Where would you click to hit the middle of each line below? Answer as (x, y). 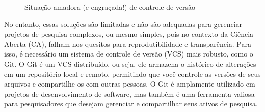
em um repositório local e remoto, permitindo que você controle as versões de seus (132, 74)
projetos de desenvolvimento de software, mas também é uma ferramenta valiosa (129, 93)
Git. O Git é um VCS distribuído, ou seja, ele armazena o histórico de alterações (130, 63)
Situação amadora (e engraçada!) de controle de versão (110, 7)
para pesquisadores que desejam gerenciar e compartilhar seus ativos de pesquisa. (131, 104)
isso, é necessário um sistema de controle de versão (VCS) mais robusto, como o (129, 54)
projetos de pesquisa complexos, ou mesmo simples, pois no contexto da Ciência (129, 34)
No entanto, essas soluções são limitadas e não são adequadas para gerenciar (123, 24)
